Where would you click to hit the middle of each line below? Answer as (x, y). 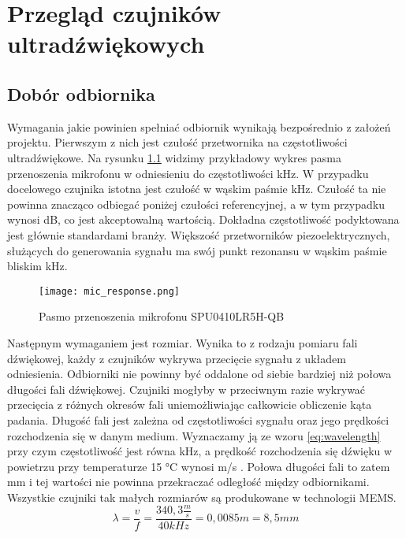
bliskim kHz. (37, 266)
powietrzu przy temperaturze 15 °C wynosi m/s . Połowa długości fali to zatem (199, 466)
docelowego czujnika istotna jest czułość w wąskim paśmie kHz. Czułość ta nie (197, 189)
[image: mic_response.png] (109, 291)
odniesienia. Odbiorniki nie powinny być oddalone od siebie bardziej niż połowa (199, 374)
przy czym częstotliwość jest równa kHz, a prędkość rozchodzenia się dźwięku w (200, 451)
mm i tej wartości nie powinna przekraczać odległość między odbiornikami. (188, 482)
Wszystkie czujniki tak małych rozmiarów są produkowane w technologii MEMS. (202, 497)
